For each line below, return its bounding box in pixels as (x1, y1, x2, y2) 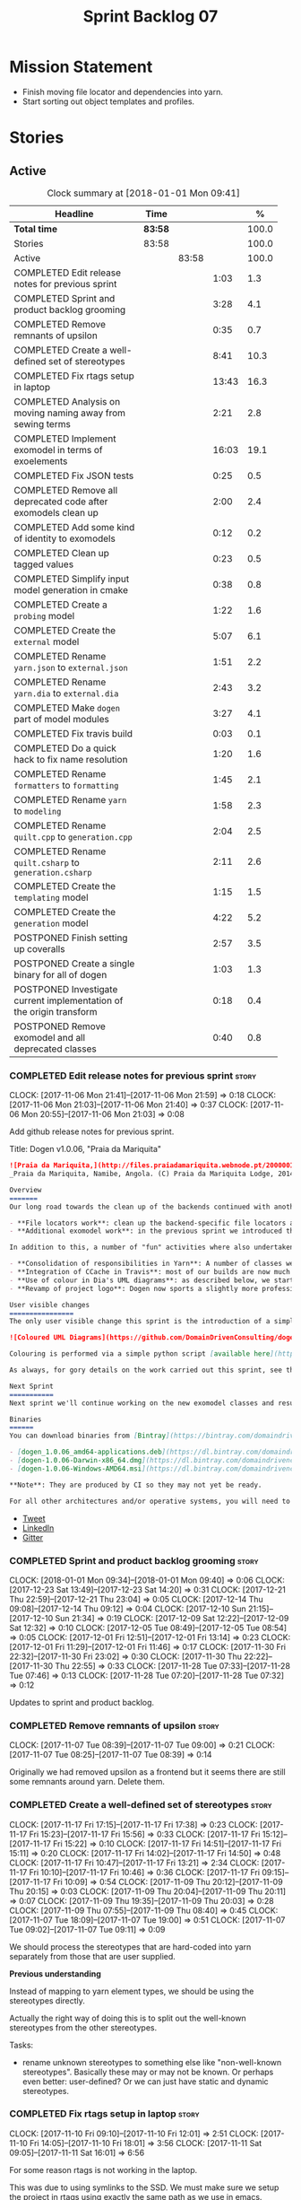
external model (13, 635, 80, 648)
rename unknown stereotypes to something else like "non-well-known (21, 2056, 282, 2067)
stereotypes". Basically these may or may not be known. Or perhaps (21, 2066, 274, 2077)
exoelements (13, 455, 68, 467)
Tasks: (9, 2039, 34, 2050)
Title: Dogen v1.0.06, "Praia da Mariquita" (9, 1144, 162, 1155)
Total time (13, 223, 58, 235)
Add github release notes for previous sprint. (9, 1126, 175, 1137)
